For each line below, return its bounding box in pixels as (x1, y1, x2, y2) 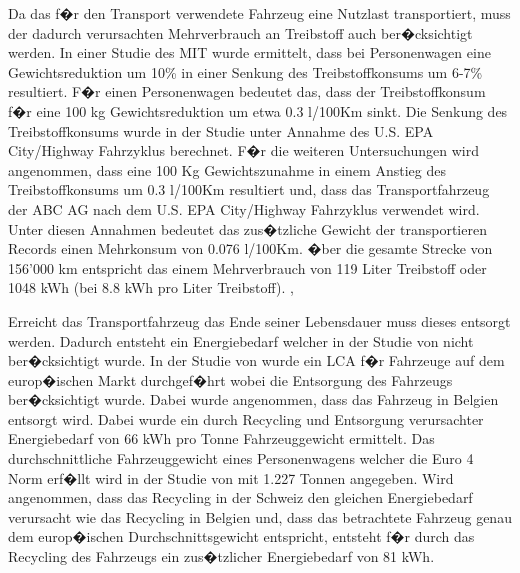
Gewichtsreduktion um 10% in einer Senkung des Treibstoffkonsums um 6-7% (8, 61, 483, 82)
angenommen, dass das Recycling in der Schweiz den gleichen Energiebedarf (8, 487, 473, 508)
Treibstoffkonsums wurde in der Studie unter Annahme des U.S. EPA (8, 120, 434, 141)
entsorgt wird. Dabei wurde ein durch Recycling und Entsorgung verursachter (8, 408, 484, 429)
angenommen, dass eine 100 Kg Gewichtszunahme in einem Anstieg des (8, 159, 446, 180)
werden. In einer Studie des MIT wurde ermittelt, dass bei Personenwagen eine (8, 42, 491, 63)
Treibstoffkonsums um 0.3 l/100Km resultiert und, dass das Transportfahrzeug (8, 179, 490, 200)
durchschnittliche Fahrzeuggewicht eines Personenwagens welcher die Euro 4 (8, 448, 474, 469)
